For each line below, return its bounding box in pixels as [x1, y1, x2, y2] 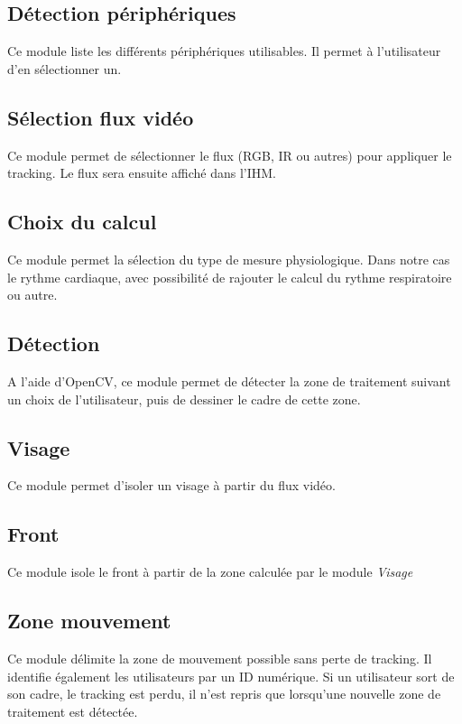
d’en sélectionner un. [7, 59, 122, 78]
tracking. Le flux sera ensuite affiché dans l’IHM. [7, 163, 276, 182]
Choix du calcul [7, 208, 157, 236]
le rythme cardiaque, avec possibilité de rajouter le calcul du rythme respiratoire [7, 267, 452, 286]
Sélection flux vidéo [7, 103, 194, 131]
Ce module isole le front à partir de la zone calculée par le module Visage [7, 562, 413, 581]
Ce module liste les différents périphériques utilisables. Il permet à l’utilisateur [7, 42, 441, 60]
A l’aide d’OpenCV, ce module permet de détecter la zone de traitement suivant [7, 371, 451, 390]
